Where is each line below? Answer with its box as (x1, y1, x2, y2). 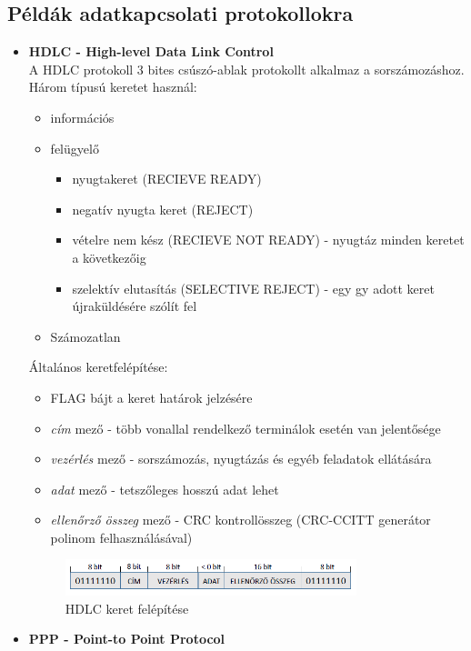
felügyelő (50, 138, 99, 157)
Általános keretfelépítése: (28, 357, 168, 376)
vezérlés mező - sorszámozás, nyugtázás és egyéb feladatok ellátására (50, 449, 432, 468)
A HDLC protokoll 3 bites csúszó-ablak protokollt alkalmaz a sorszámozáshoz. (28, 59, 465, 78)
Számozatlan (50, 326, 121, 346)
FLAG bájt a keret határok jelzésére (50, 387, 253, 406)
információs (50, 107, 115, 126)
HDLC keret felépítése (65, 598, 189, 617)
